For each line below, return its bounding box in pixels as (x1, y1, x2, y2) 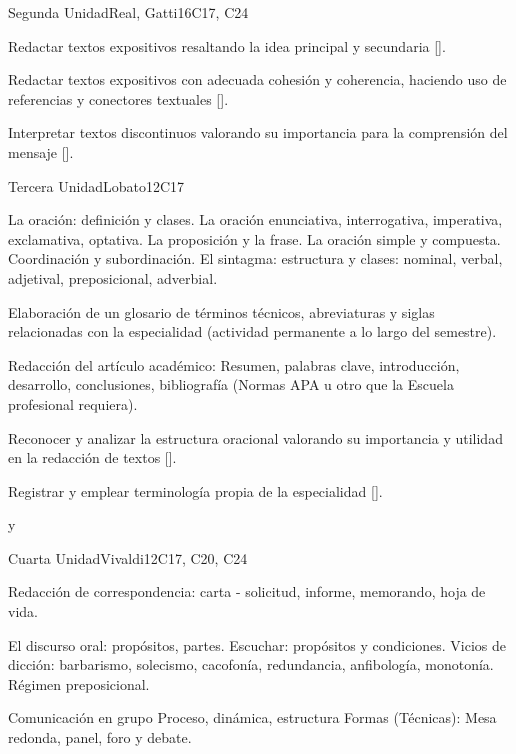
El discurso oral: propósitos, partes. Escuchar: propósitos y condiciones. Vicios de (8, 634, 507, 655)
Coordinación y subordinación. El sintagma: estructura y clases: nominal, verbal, (8, 248, 503, 269)
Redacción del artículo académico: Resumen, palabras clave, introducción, (8, 354, 460, 375)
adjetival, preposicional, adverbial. (8, 267, 218, 288)
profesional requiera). (8, 393, 138, 414)
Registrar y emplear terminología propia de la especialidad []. (8, 480, 383, 501)
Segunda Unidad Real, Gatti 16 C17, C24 (8, 2, 249, 22)
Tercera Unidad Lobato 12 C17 (8, 175, 185, 196)
